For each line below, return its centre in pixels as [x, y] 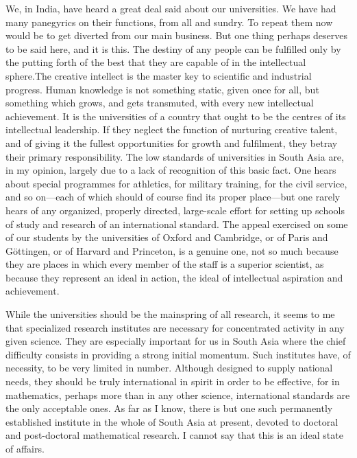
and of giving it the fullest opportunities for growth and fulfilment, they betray [172, 142]
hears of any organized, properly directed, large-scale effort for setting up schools [175, 210]
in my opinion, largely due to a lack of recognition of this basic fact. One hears [171, 170]
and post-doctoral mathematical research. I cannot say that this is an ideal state [174, 435]
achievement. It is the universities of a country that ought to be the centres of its [176, 116]
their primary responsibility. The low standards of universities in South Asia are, [175, 156]
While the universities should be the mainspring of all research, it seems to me [170, 314]
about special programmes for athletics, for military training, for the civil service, [176, 183]
